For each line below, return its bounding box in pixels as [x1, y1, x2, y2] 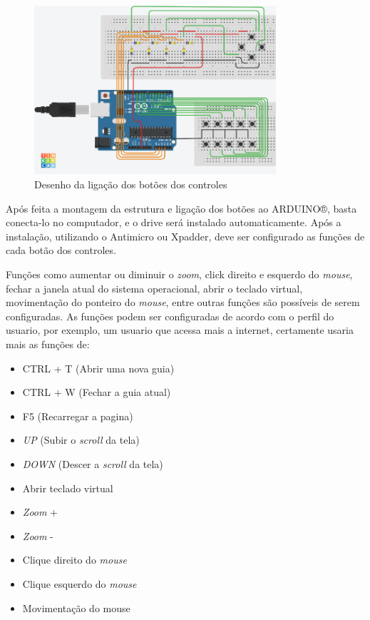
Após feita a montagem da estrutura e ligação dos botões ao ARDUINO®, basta [6, 200, 357, 215]
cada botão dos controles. [6, 243, 116, 258]
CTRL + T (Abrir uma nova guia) [22, 360, 175, 375]
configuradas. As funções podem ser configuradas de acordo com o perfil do [6, 308, 334, 323]
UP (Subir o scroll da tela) [22, 432, 140, 447]
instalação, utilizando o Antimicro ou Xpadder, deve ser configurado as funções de [6, 228, 365, 243]
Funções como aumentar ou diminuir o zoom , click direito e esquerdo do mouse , [6, 267, 353, 282]
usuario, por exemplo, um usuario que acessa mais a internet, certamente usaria [6, 322, 354, 337]
